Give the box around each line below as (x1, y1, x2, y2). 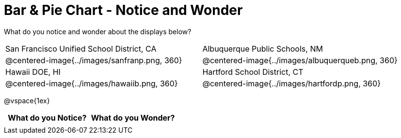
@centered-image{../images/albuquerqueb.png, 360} (202, 55, 398, 65)
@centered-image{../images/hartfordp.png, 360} (202, 78, 381, 88)
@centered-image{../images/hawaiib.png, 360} (5, 78, 178, 88)
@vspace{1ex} (4, 96, 50, 105)
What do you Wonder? (91, 112, 175, 123)
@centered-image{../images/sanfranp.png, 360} (5, 55, 182, 65)
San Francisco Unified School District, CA (5, 43, 157, 54)
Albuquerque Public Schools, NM (202, 43, 323, 54)
